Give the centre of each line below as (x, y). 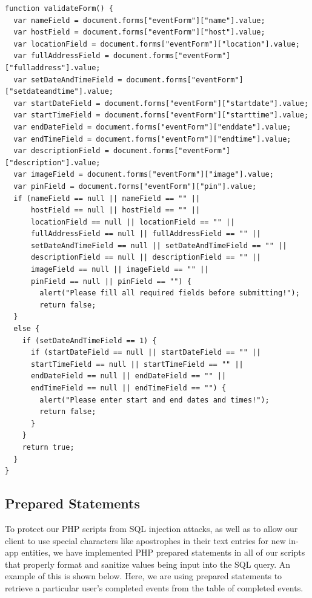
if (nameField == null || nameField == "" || (107, 198)
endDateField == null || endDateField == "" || (128, 376)
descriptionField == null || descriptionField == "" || (146, 258)
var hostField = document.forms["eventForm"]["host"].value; (139, 32)
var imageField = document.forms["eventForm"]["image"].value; (144, 175)
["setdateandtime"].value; (59, 92)
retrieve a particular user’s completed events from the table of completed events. (154, 587)
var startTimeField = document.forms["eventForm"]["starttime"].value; (161, 115)
